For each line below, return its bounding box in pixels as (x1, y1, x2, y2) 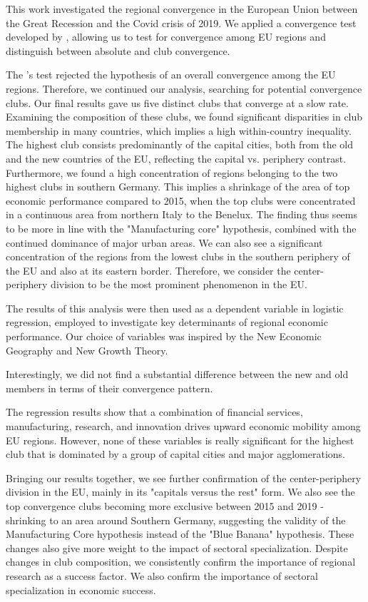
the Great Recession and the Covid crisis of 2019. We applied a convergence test (6, 15, 357, 30)
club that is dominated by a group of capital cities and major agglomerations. (6, 447, 345, 461)
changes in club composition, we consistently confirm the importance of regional (6, 554, 356, 569)
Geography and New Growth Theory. (6, 342, 168, 357)
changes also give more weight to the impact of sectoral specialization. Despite (6, 540, 348, 555)
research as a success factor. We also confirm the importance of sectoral (6, 568, 318, 583)
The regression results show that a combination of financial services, (6, 404, 303, 419)
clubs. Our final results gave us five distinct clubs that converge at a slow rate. (6, 95, 349, 110)
